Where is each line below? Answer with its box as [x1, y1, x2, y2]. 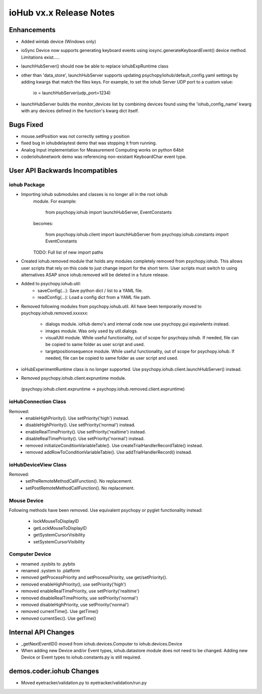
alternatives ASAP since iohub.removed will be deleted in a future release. [21, 272, 169, 278]
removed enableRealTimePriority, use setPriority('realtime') [21, 588, 140, 594]
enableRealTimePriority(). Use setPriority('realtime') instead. [25, 429, 146, 434]
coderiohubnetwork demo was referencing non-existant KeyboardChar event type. [21, 154, 187, 160]
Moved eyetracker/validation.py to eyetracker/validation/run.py [21, 680, 147, 686]
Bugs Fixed [9, 121, 44, 129]
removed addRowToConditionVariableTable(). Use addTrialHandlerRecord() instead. [25, 449, 193, 455]
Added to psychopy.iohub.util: [21, 281, 81, 287]
